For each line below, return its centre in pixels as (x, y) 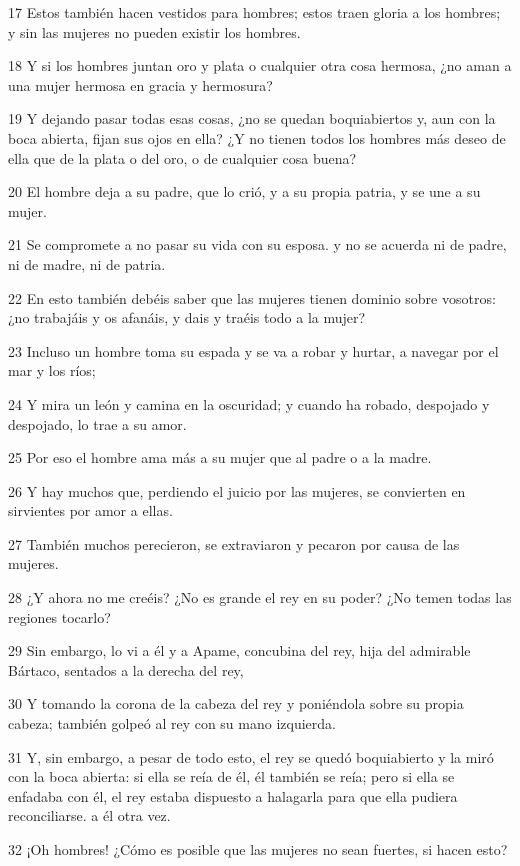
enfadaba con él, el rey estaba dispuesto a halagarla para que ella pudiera (233, 795)
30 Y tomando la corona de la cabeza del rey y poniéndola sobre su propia (236, 703)
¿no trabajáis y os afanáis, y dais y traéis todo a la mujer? (187, 317)
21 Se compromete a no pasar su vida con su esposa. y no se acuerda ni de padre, (257, 244)
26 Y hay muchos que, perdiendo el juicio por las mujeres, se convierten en (237, 490)
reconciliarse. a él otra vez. (89, 815)
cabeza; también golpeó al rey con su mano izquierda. (172, 723)
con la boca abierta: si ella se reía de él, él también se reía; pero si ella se (231, 776)
